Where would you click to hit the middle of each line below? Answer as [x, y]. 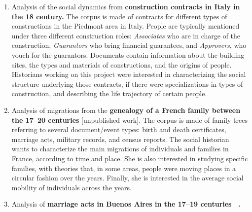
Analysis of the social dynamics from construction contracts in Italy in [126, 6]
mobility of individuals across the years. [72, 187]
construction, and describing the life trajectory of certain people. [109, 93]
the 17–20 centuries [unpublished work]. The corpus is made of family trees [129, 120]
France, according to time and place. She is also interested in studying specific [130, 158]
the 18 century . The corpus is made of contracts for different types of [119, 16]
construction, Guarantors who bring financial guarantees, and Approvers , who [129, 45]
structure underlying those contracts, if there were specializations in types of [127, 84]
